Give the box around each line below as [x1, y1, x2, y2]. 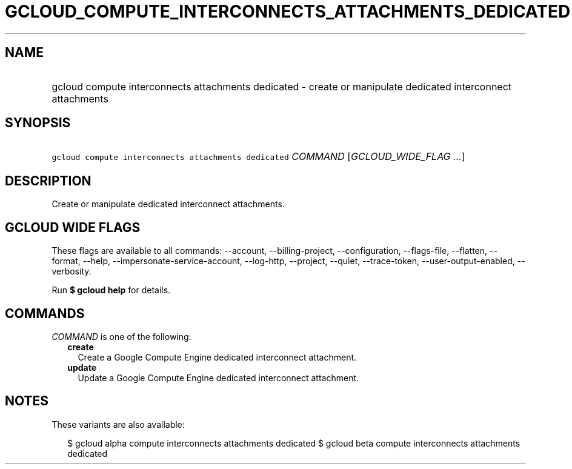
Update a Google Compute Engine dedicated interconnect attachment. [78, 372, 359, 383]
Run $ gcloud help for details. [52, 285, 171, 296]
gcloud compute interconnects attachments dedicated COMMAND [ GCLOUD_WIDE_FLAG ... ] [52, 150, 465, 163]
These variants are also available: [52, 419, 185, 430]
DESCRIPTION [5, 173, 91, 188]
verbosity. [52, 266, 91, 277]
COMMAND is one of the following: [52, 331, 191, 342]
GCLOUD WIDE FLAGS [5, 219, 141, 235]
